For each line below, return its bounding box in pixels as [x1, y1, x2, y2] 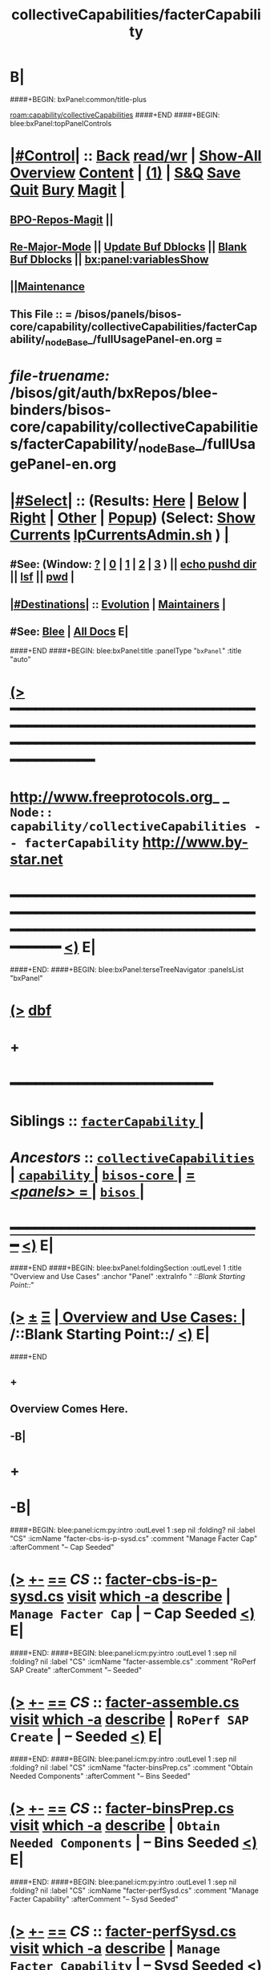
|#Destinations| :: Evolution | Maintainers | [10, 597, 226, 611]
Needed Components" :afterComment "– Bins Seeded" [10, 1771, 191, 1780]
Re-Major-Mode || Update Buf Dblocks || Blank [10, 239, 248, 254]
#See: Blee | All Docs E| [10, 625, 129, 639]
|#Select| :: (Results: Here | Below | [10, 492, 248, 509]
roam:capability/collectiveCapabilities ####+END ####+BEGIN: [10, 110, 220, 120]
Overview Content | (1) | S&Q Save [10, 164, 241, 182]
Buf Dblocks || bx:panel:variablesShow [10, 252, 209, 266]
